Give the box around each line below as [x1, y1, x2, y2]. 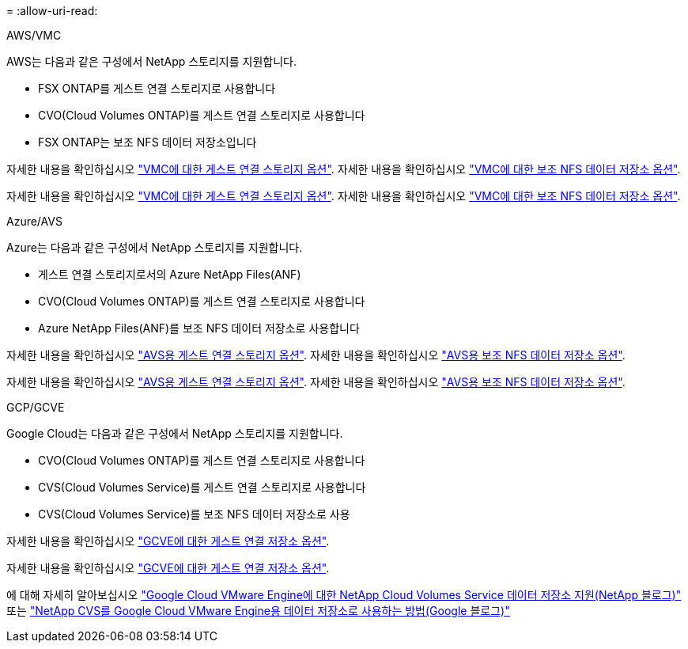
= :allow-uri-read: [6, 4, 98, 17]
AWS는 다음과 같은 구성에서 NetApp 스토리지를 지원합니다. [6, 55, 297, 68]
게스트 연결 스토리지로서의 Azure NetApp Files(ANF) [38, 268, 301, 281]
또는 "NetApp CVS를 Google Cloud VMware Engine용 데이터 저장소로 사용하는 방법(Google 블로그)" [6, 604, 510, 617]
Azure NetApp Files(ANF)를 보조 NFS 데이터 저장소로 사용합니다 [38, 321, 360, 335]
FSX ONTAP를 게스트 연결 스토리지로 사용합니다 [38, 82, 276, 95]
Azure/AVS [6, 214, 62, 228]
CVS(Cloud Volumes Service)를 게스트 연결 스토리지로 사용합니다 [38, 480, 366, 494]
